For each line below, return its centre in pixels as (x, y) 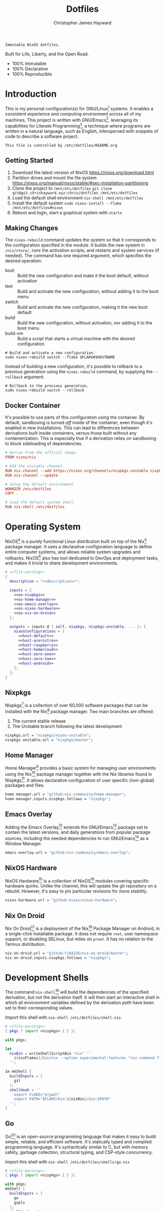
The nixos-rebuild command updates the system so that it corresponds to (81, 240)
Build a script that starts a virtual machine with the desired (76, 339)
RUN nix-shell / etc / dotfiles (35, 507)
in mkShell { (18, 1072)
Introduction (31, 94)
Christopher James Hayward (82, 23)
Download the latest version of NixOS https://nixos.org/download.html (83, 172)
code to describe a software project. (42, 136)
